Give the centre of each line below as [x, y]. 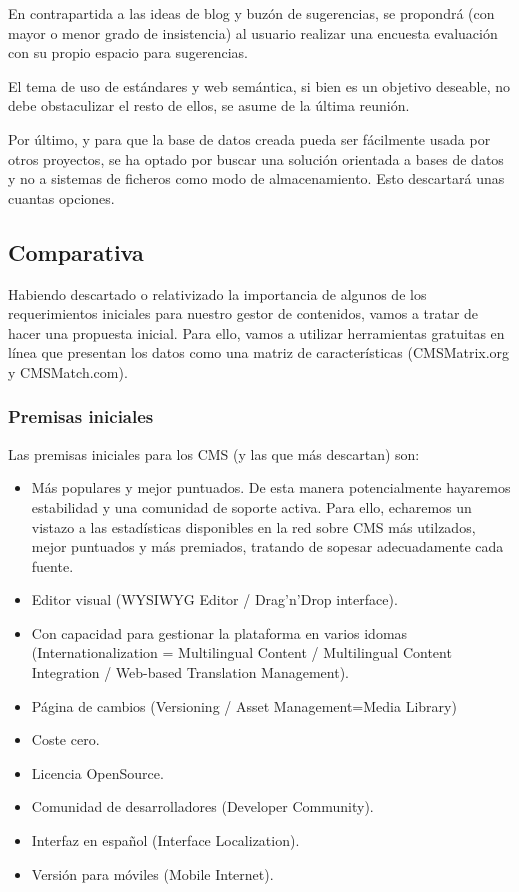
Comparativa [76, 251]
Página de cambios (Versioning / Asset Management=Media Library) [244, 705]
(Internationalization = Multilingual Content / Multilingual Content [241, 652]
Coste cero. [65, 739]
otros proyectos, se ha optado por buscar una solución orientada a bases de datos [256, 158]
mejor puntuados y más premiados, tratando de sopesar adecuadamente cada [267, 546]
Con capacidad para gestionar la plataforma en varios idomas [219, 632]
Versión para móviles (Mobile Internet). [152, 873]
